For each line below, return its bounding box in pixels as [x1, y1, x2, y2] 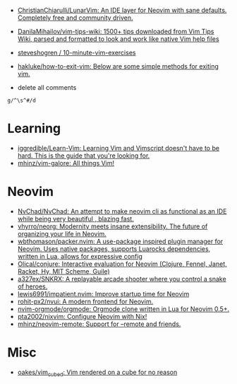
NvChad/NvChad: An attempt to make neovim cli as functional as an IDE [17, 206, 227, 215]
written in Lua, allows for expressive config [17, 252, 142, 260]
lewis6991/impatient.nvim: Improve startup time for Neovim [17, 289, 190, 298]
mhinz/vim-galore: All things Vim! [17, 158, 115, 167]
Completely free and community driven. [17, 13, 133, 22]
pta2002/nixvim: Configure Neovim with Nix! [17, 312, 147, 320]
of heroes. [17, 282, 48, 291]
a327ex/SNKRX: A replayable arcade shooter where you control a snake [17, 274, 227, 283]
